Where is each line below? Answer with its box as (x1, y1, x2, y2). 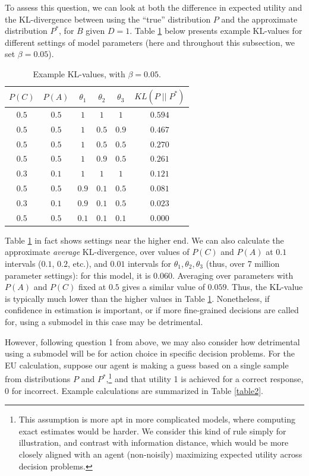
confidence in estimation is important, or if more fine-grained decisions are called (5, 304, 299, 316)
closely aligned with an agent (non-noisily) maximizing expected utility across (18, 447, 302, 460)
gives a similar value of (122, 280, 205, 293)
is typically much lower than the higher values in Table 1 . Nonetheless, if (5, 292, 270, 304)
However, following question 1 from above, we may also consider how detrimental (5, 335, 300, 348)
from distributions (5, 373, 71, 384)
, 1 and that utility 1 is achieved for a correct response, (106, 371, 304, 384)
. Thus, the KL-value (226, 280, 303, 293)
